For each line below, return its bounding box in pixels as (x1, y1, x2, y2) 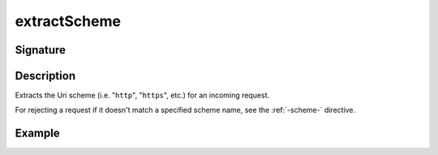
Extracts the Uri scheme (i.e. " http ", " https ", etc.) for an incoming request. (15, 90, 270, 101)
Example (15, 127, 60, 140)
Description (15, 69, 76, 83)
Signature (15, 43, 67, 57)
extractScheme (15, 12, 122, 30)
